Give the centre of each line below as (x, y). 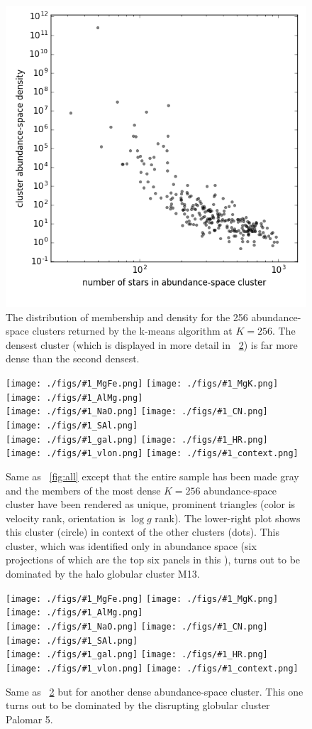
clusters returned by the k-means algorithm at (132, 331)
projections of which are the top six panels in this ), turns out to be (153, 560)
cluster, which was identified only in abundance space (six (131, 545)
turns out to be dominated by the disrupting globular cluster (138, 705)
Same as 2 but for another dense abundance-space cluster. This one (155, 691)
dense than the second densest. (73, 358)
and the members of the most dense (83, 490)
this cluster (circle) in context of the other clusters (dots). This (143, 532)
